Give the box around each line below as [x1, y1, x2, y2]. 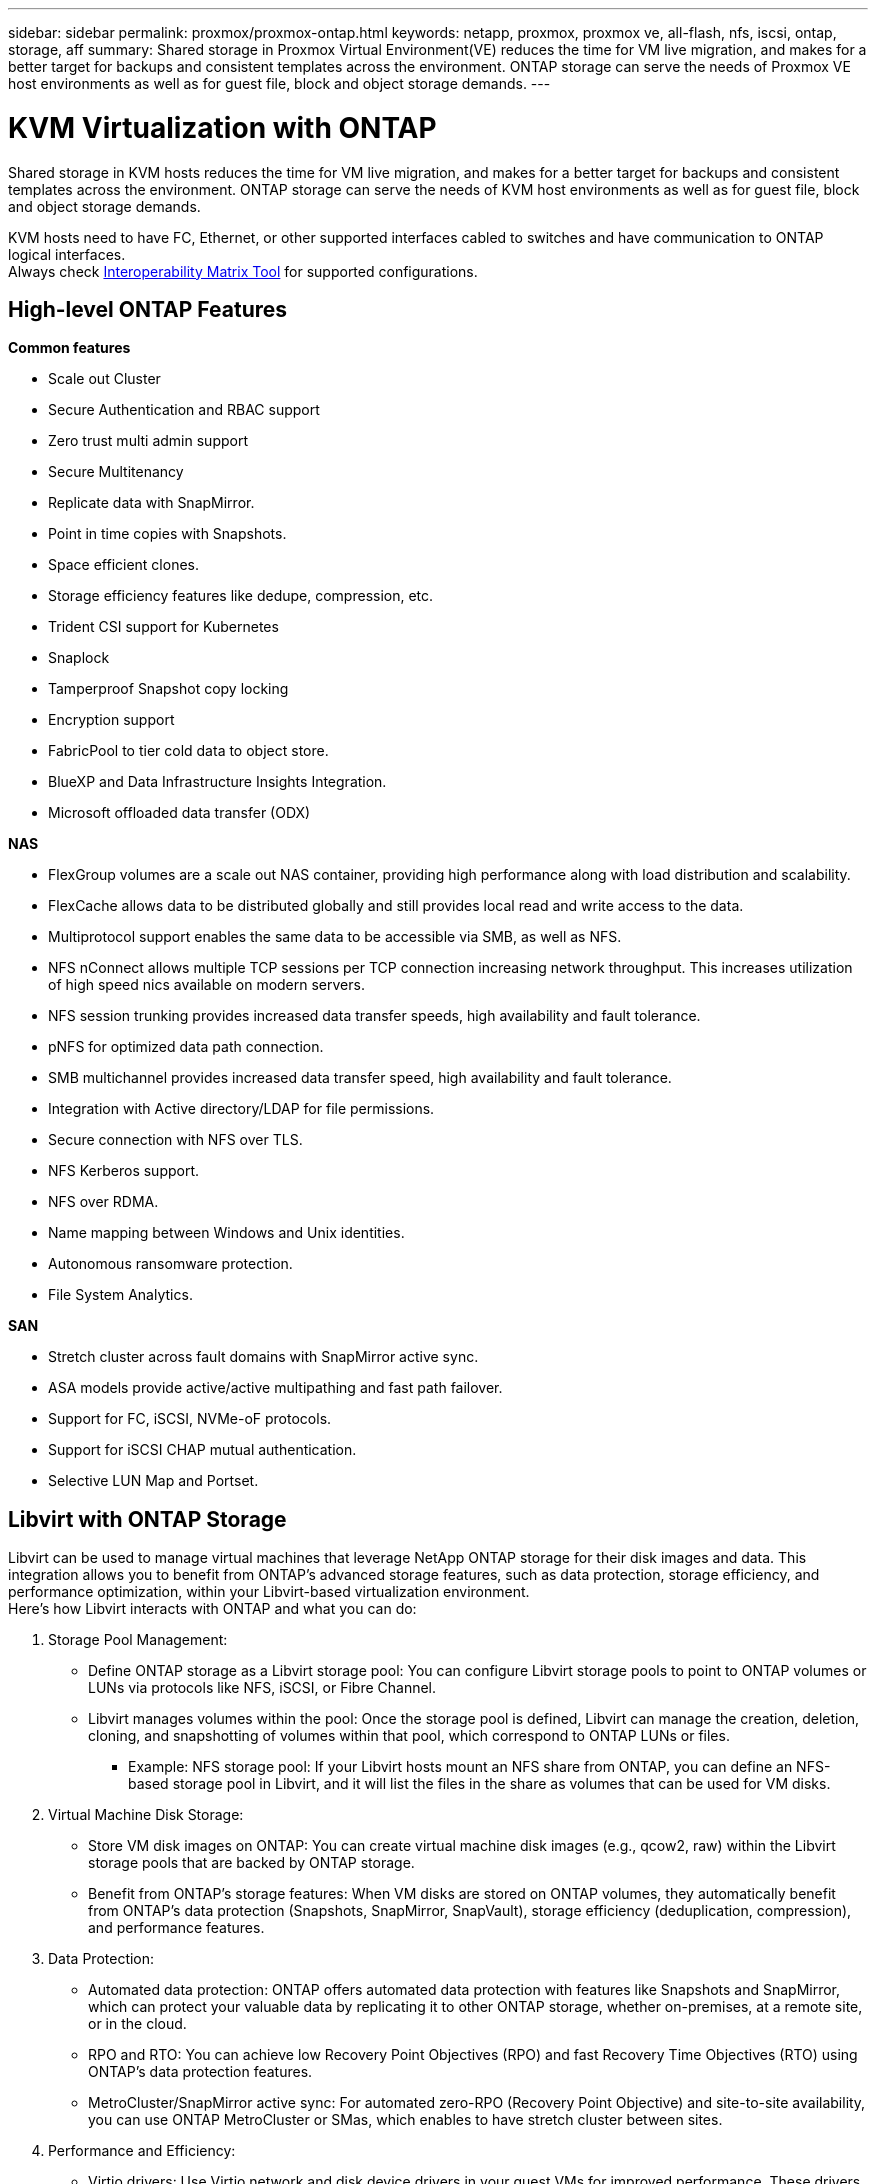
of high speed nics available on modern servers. [48, 976, 365, 994]
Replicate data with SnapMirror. [48, 494, 255, 512]
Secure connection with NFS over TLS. [48, 1131, 303, 1149]
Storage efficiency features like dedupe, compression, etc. [48, 587, 434, 605]
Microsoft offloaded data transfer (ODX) [48, 804, 311, 822]
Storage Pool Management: [48, 1631, 228, 1649]
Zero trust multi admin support [48, 432, 248, 450]
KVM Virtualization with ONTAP [8, 110, 437, 145]
